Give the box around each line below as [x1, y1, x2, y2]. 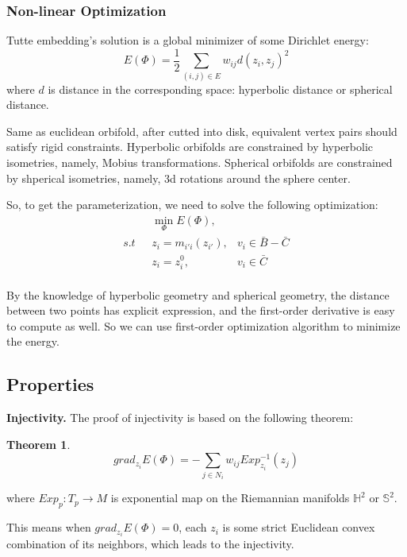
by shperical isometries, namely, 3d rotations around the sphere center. [6, 169, 351, 186]
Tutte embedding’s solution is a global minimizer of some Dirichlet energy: [6, 32, 369, 48]
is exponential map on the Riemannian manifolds [110, 489, 350, 506]
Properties [6, 372, 94, 396]
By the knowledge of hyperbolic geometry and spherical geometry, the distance [6, 286, 390, 303]
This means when [6, 519, 91, 536]
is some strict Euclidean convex [222, 519, 375, 536]
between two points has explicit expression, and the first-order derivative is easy [6, 302, 395, 319]
